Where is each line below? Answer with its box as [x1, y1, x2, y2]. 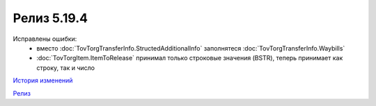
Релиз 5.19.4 [13, 10, 88, 26]
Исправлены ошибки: [13, 35, 77, 43]
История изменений [13, 76, 73, 85]
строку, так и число [36, 63, 95, 72]
